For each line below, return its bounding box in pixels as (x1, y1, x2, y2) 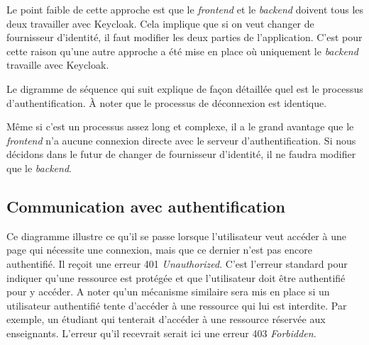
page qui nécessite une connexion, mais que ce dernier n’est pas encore (6, 242, 312, 257)
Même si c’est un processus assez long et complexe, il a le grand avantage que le (6, 119, 354, 134)
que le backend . (6, 160, 72, 175)
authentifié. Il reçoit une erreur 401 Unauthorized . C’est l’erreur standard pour (6, 256, 348, 271)
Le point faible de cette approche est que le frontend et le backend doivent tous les (6, 2, 364, 16)
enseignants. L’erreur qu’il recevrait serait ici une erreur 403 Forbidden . (6, 325, 316, 340)
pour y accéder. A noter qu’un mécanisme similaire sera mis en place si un (6, 284, 330, 299)
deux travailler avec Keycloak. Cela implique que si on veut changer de (6, 16, 314, 30)
